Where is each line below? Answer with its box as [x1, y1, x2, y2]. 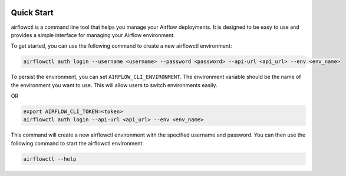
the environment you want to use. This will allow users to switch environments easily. [11, 81, 218, 88]
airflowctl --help [23, 155, 77, 162]
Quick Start [11, 8, 54, 18]
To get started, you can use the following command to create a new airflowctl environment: [11, 42, 232, 49]
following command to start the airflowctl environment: [11, 140, 144, 147]
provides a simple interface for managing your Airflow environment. [11, 31, 175, 38]
